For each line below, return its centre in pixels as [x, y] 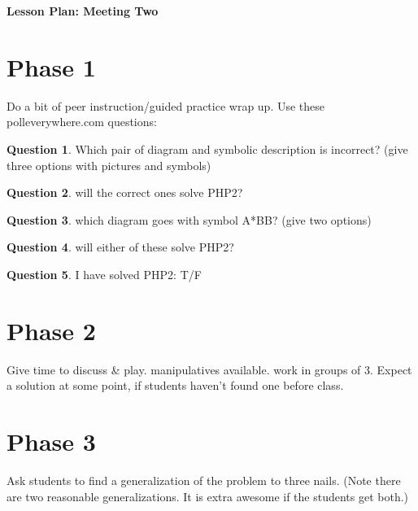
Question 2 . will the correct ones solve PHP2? [125, 192]
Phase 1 [51, 66]
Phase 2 [51, 330]
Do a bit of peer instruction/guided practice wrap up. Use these [166, 105]
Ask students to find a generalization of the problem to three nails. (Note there [204, 480]
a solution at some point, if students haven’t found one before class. [175, 385]
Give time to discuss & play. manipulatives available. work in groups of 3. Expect [209, 369]
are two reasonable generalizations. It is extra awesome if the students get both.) [208, 496]
